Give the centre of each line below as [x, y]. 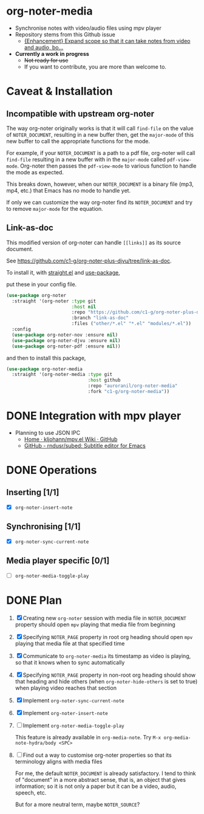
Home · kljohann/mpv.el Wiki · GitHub [71, 439]
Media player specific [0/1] [58, 561]
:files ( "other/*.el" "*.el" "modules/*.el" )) [131, 324]
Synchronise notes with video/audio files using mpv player [88, 28]
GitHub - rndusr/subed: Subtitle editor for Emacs [85, 445]
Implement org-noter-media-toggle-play [73, 725]
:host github [104, 380]
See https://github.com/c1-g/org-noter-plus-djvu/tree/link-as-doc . [89, 261]
